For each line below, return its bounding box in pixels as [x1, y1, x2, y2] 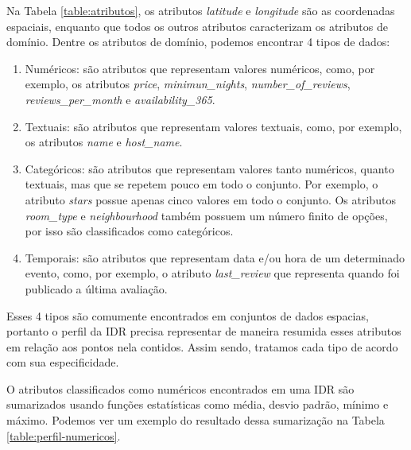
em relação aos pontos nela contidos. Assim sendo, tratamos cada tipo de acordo [6, 338, 398, 355]
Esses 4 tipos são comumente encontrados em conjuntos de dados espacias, [6, 307, 369, 324]
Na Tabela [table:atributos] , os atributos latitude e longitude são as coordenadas [6, 2, 395, 18]
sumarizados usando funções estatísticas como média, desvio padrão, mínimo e [6, 396, 389, 413]
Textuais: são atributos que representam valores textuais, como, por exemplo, [25, 118, 402, 134]
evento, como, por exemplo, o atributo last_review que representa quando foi [25, 265, 400, 281]
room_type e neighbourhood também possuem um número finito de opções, [25, 207, 388, 223]
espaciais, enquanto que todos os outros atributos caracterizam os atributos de [6, 17, 388, 34]
